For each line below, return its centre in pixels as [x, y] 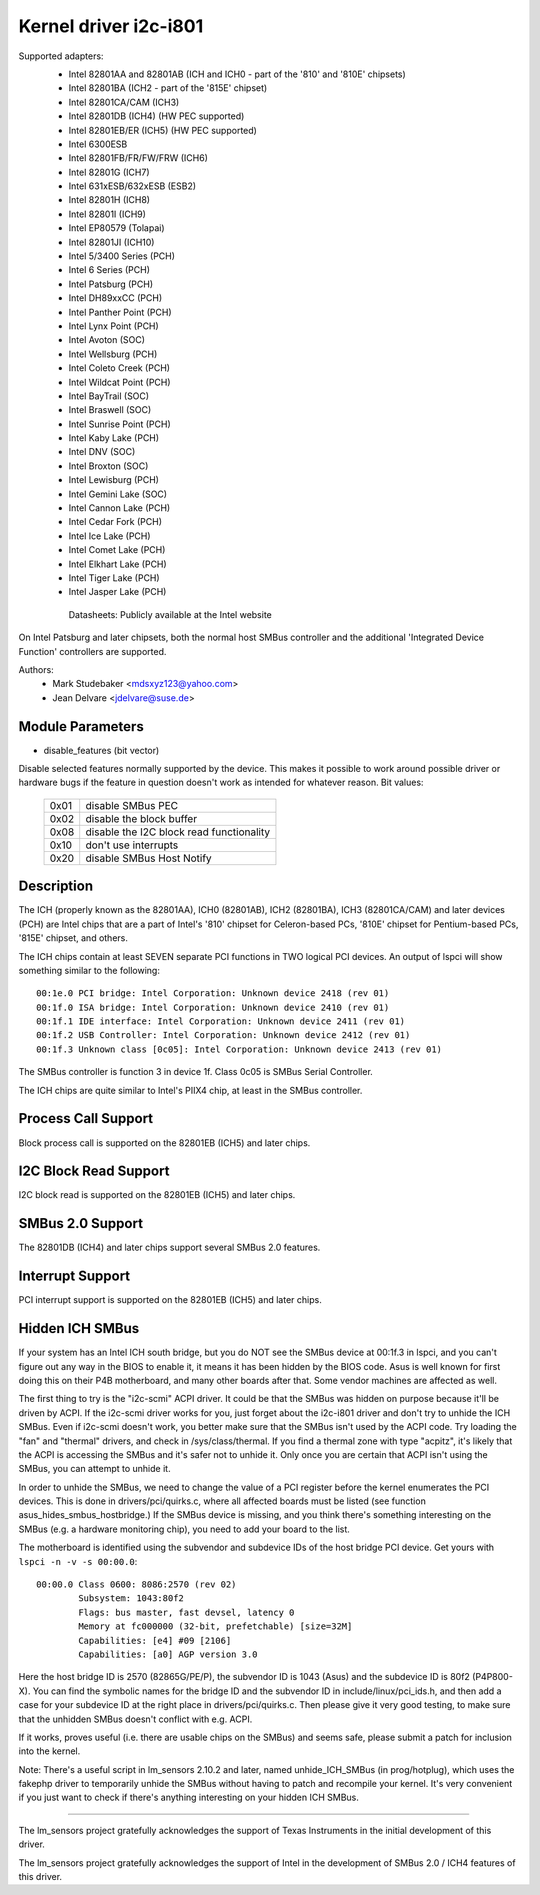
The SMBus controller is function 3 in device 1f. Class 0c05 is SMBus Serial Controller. [196, 1072]
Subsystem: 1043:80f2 [131, 1598]
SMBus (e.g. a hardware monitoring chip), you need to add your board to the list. [184, 1529]
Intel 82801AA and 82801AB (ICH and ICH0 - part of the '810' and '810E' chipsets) [237, 74]
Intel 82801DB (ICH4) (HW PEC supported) [156, 116]
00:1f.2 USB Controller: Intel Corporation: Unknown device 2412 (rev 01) [223, 1035]
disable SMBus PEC [132, 805]
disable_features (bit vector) [101, 750]
